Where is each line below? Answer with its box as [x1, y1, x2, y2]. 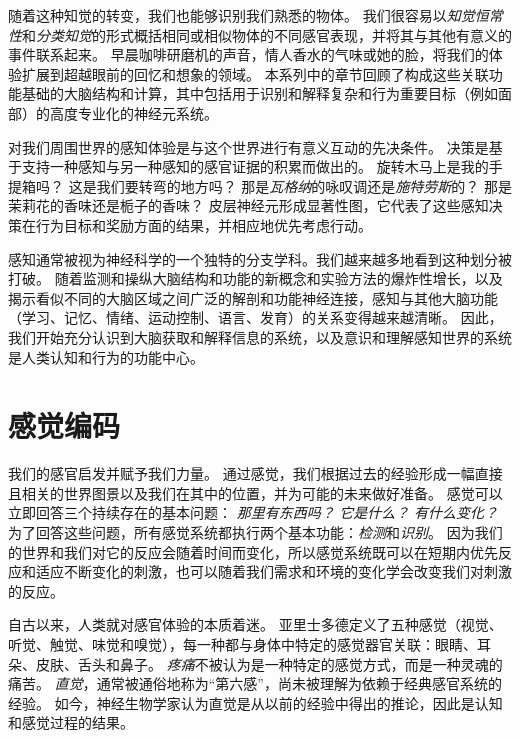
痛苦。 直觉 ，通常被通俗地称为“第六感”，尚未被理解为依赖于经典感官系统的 [8, 673, 502, 694]
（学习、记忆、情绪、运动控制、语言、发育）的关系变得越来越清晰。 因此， [8, 307, 503, 328]
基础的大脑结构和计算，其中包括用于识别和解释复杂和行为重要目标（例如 [21, 83, 498, 104]
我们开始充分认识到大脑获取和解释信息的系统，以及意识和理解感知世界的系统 [8, 326, 512, 347]
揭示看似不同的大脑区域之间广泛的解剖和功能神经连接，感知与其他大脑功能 [8, 287, 498, 308]
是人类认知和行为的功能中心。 [8, 346, 204, 367]
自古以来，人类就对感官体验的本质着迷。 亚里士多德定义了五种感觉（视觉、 [8, 614, 503, 635]
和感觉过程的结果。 [8, 712, 134, 733]
